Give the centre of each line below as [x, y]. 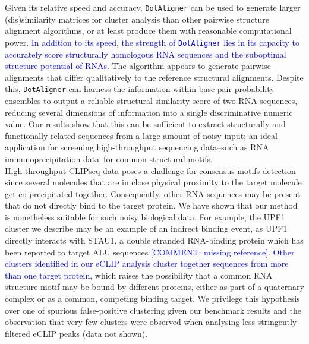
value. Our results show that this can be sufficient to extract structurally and [145, 124]
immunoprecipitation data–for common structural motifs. [109, 158]
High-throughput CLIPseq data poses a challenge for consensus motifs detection [150, 170]
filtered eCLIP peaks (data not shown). [76, 333]
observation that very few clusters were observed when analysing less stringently [151, 322]
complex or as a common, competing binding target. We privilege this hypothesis [152, 299]
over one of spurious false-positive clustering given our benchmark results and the [153, 310]
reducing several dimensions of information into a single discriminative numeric [149, 112]
